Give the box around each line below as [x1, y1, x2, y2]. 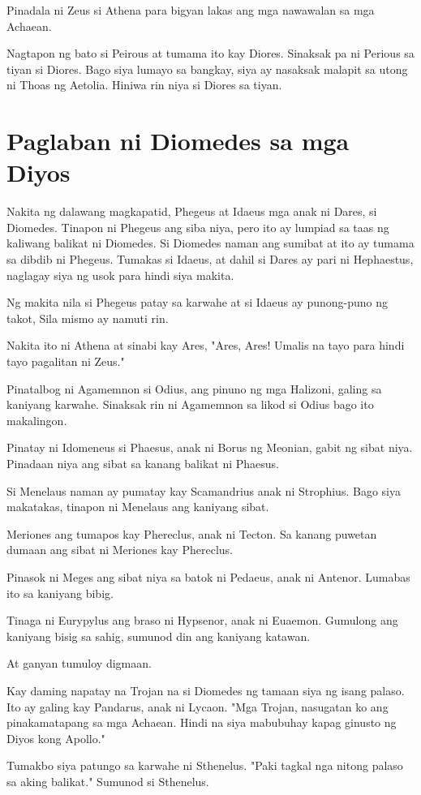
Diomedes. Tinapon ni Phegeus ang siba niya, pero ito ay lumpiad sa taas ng [6, 218, 389, 235]
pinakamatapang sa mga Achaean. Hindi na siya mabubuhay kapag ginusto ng [6, 714, 397, 731]
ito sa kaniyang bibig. [6, 584, 114, 601]
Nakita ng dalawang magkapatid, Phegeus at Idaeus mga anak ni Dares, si [6, 203, 377, 220]
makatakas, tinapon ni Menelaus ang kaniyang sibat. [6, 498, 269, 515]
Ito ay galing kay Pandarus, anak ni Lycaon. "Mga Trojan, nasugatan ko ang [6, 698, 389, 715]
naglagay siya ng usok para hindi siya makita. [6, 266, 234, 283]
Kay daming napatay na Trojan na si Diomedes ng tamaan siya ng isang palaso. [6, 681, 405, 698]
